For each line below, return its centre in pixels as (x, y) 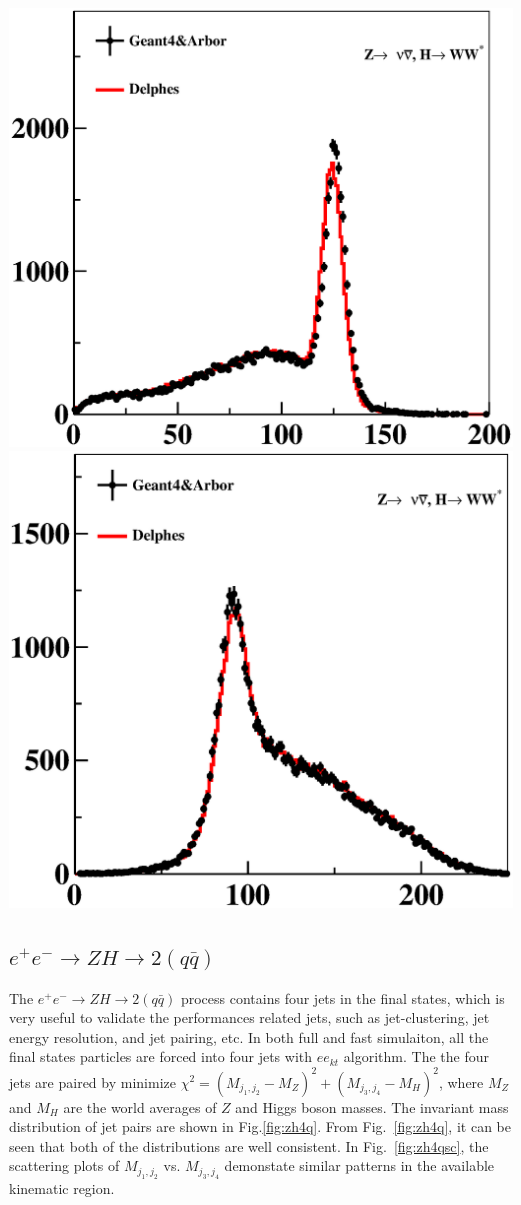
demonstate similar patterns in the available (359, 1165)
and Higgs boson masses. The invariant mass (372, 1106)
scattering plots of (64, 1165)
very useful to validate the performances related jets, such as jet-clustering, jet (249, 1017)
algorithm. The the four (416, 1056)
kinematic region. (62, 1187)
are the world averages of (140, 1106)
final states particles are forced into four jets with (161, 1056)
